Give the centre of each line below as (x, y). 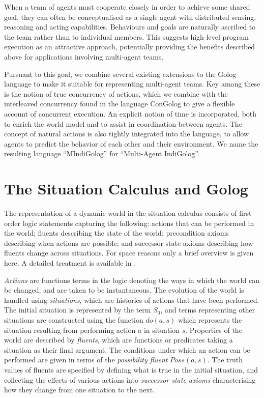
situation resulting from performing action (70, 330)
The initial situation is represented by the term (78, 310)
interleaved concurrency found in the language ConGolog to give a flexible (120, 104)
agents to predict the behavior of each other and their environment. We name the (131, 143)
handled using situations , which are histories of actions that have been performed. (132, 300)
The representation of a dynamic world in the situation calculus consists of (121, 213)
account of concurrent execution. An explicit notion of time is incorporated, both (130, 113)
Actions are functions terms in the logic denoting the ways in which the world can (132, 280)
